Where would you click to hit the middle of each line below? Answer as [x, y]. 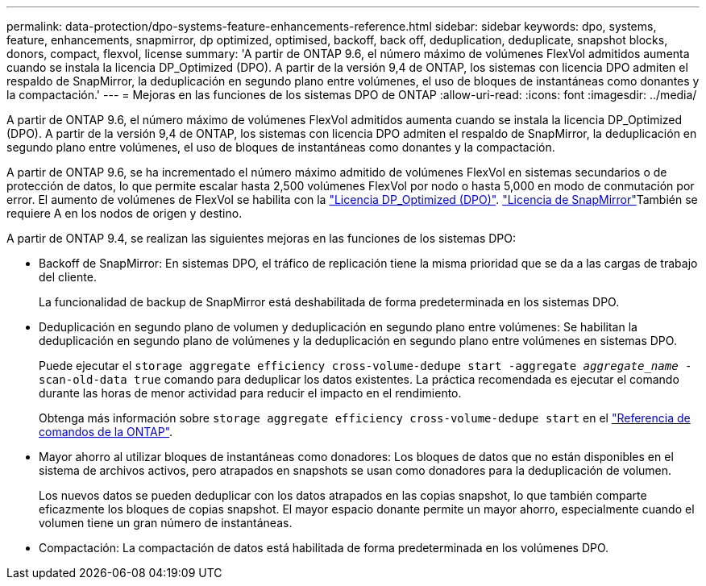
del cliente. [68, 277]
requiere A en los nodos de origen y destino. [125, 213]
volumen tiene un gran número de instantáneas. [166, 523]
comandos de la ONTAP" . [106, 432]
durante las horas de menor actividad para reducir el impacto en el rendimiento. [250, 393]
